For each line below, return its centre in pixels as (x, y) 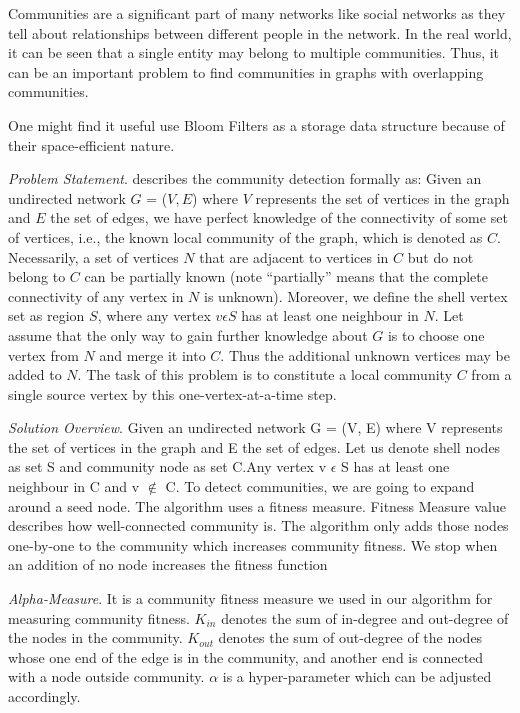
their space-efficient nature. (91, 144)
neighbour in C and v (74, 486)
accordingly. (44, 696)
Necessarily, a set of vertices (93, 256)
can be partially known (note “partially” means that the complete (286, 276)
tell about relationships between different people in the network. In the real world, (260, 32)
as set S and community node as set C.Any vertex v (167, 466)
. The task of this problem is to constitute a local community (265, 374)
